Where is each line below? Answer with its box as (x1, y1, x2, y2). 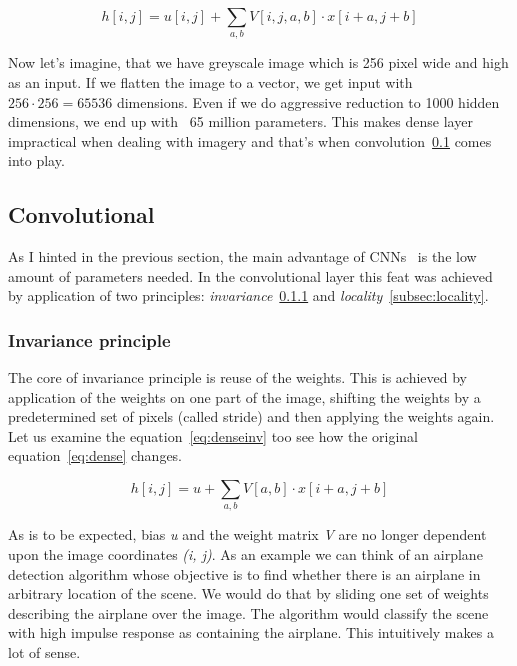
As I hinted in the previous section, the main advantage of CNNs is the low (8, 246, 477, 267)
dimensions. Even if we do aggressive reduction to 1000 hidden (116, 91, 500, 112)
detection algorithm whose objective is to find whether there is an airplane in (8, 563, 481, 584)
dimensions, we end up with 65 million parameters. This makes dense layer (8, 111, 473, 132)
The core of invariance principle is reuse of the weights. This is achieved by (8, 367, 467, 388)
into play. (8, 150, 65, 171)
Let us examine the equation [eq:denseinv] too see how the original (8, 425, 418, 446)
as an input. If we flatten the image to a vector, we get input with (8, 71, 413, 92)
